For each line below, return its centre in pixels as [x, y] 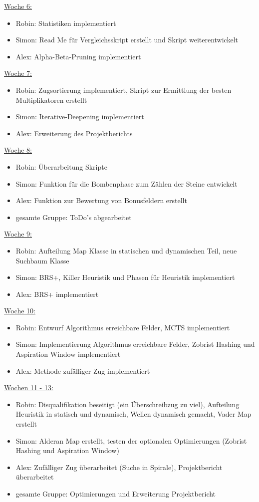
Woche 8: [18, 150]
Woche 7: [18, 73]
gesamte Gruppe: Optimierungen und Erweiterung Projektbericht [116, 494]
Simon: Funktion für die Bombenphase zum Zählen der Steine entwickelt [127, 183]
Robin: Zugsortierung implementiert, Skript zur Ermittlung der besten [124, 90]
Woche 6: [18, 6]
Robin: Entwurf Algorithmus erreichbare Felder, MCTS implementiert [123, 327]
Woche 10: [20, 311]
